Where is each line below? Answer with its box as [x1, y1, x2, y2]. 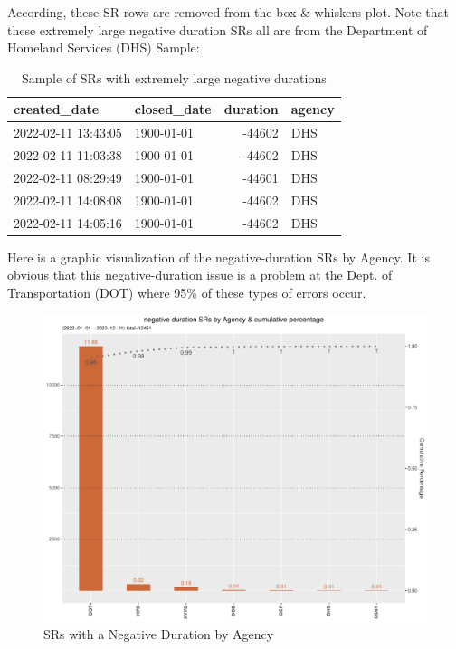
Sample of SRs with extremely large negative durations [21, 68, 327, 87]
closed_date [134, 100, 212, 119]
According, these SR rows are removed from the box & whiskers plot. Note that [7, 3, 449, 21]
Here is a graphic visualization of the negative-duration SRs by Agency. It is [7, 247, 430, 266]
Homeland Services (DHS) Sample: [7, 38, 200, 57]
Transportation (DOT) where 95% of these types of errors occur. [7, 282, 366, 301]
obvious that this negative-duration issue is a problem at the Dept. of [7, 265, 393, 284]
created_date [14, 100, 100, 119]
